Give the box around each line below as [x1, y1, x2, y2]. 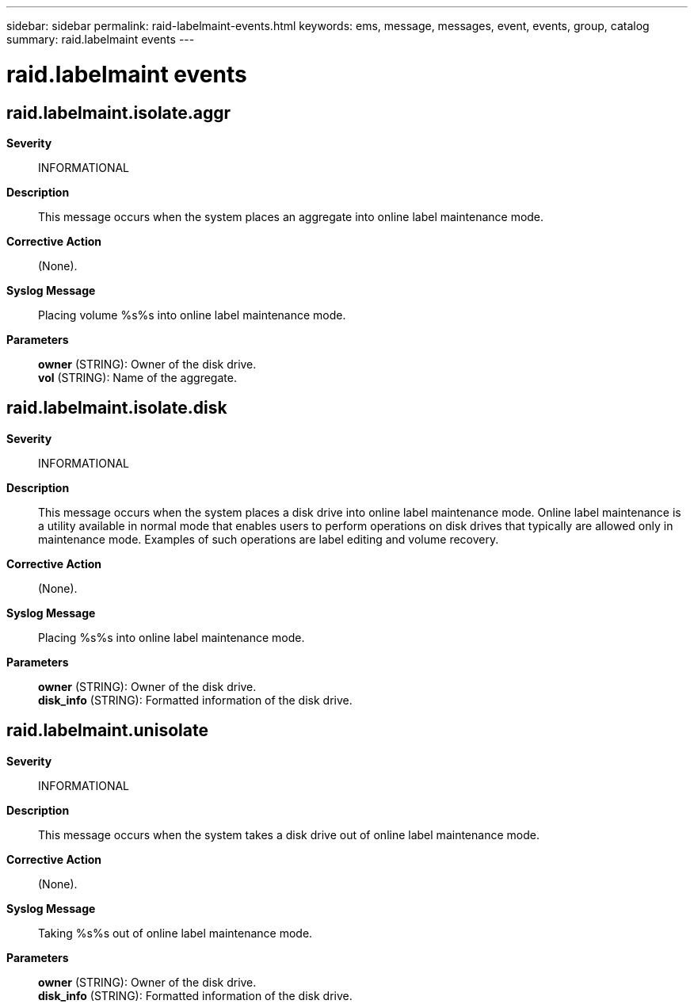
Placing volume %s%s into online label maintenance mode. [38, 307, 346, 322]
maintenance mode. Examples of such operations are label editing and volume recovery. [38, 532, 499, 546]
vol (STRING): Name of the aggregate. [38, 370, 237, 384]
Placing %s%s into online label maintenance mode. [38, 630, 305, 644]
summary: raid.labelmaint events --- [6, 32, 195, 46]
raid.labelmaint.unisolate [6, 720, 208, 741]
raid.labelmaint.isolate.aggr [6, 102, 231, 123]
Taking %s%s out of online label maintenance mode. [38, 926, 313, 940]
